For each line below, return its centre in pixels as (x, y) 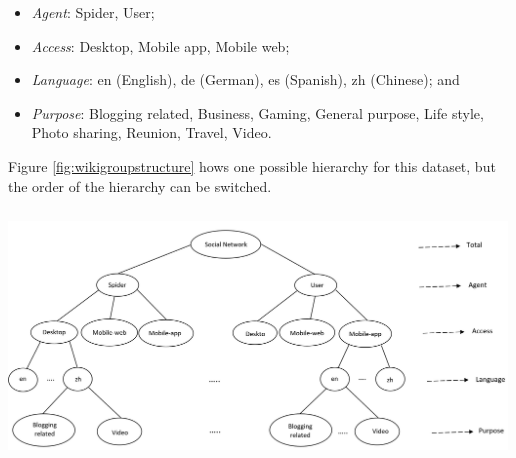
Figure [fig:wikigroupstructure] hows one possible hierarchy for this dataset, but (252, 165)
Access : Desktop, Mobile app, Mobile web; (160, 45)
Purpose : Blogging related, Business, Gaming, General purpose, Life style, (257, 112)
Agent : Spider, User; (93, 12)
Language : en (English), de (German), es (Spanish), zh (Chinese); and (245, 79)
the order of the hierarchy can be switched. (140, 185)
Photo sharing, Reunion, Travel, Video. (151, 132)
